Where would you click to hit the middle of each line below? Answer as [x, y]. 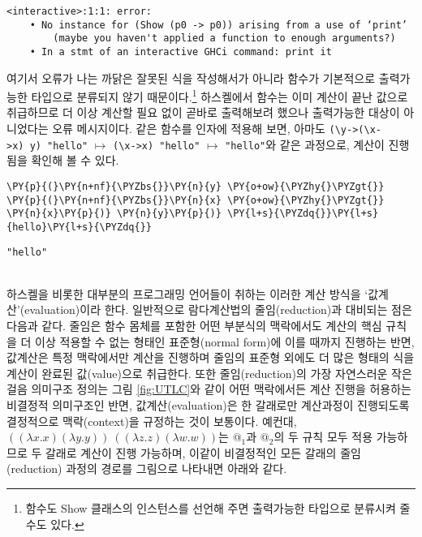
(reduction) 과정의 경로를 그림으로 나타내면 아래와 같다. [147, 468]
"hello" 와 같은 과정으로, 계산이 [305, 144]
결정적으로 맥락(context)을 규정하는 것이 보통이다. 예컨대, [152, 421]
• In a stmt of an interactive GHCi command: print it [181, 52]
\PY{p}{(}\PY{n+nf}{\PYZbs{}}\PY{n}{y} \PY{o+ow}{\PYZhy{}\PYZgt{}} [196, 186]
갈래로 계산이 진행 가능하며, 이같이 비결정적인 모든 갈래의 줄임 [203, 452]
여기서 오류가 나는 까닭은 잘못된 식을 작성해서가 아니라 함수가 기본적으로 [191, 77]
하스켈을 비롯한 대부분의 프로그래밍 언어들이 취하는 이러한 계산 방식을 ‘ [187, 293]
